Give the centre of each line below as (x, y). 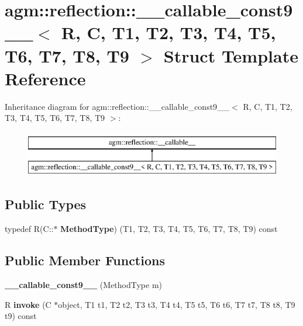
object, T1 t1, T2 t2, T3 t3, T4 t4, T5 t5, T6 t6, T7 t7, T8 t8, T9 (177, 304)
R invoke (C (28, 304)
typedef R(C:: (29, 229)
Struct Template (231, 55)
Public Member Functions (85, 260)
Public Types (46, 204)
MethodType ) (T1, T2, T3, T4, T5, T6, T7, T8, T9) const (169, 229)
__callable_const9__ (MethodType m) (84, 285)
